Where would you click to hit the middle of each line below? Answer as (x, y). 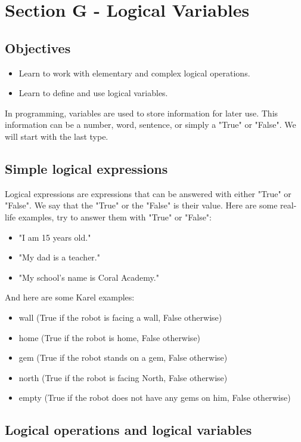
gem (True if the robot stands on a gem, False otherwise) (123, 357)
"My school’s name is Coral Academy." (89, 277)
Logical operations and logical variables (128, 430)
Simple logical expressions (86, 168)
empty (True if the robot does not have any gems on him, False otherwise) (155, 398)
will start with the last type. (57, 136)
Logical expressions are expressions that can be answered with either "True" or (148, 193)
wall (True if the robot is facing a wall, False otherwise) (120, 317)
